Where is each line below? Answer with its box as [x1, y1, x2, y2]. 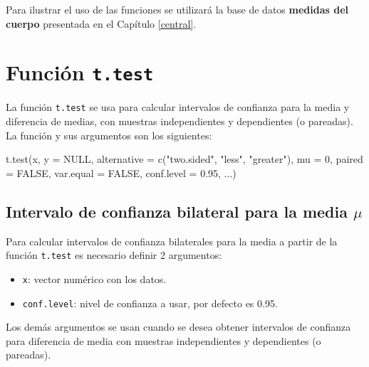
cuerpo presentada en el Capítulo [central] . [6, 16, 197, 31]
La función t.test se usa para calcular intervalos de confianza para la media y [6, 100, 350, 115]
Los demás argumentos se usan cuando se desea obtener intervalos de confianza [6, 319, 351, 334]
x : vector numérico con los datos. [22, 271, 167, 286]
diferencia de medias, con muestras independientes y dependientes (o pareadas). [6, 114, 353, 129]
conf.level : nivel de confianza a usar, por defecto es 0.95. [22, 295, 278, 310]
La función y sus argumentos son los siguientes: [6, 127, 212, 142]
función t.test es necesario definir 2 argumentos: [6, 248, 222, 262]
